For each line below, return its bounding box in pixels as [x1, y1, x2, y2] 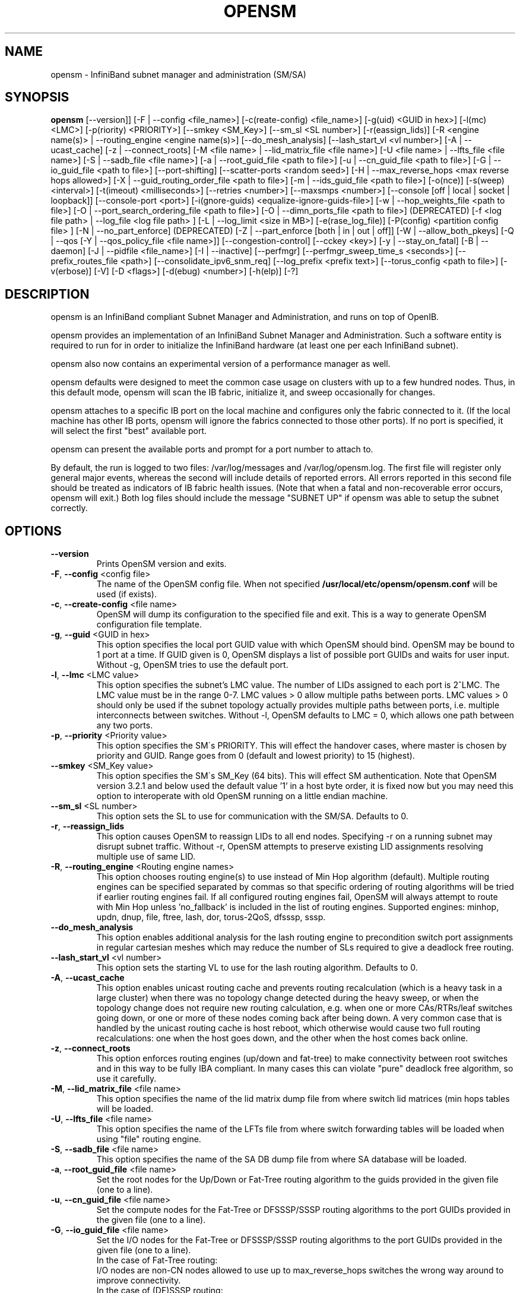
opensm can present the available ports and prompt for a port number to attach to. [50, 444, 373, 455]
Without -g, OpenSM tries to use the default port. [96, 660, 288, 670]
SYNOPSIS [5, 90, 69, 105]
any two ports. [96, 720, 153, 731]
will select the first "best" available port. [50, 426, 207, 436]
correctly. [50, 503, 88, 514]
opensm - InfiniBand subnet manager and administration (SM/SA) [50, 69, 306, 80]
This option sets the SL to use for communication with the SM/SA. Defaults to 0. [96, 811, 408, 822]
